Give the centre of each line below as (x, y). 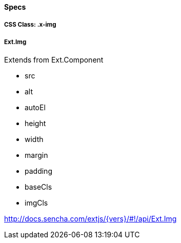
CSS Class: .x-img (30, 25)
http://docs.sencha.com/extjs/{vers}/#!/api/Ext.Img (90, 219)
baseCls (38, 187)
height (35, 124)
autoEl (35, 108)
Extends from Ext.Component (54, 60)
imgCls (36, 203)
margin (36, 155)
